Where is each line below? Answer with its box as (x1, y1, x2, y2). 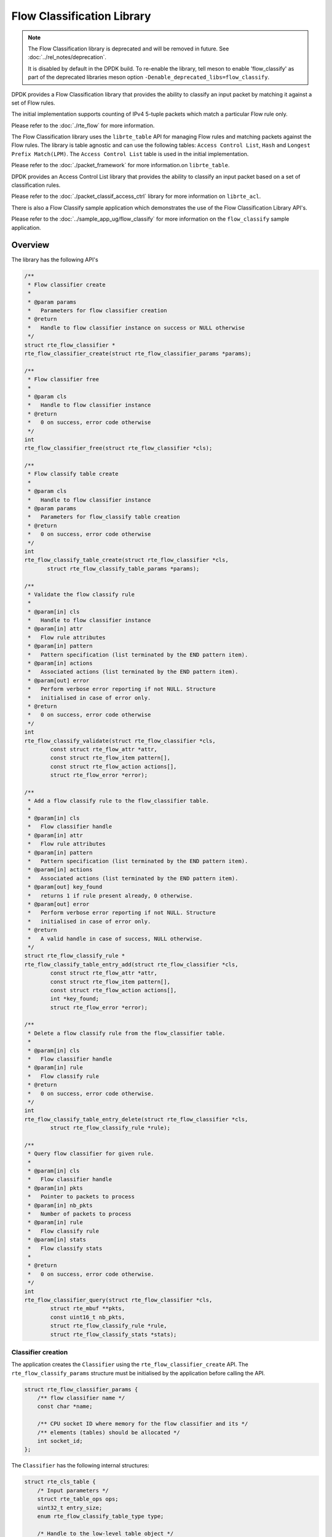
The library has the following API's (11, 256, 98, 264)
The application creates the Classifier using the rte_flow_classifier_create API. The (11, 1361, 248, 1368)
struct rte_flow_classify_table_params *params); (47, 565, 200, 572)
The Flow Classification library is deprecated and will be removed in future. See (28, 45, 229, 52)
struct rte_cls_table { (24, 1479, 97, 1485)
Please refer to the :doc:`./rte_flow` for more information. (11, 122, 155, 129)
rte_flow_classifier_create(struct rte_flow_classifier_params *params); (24, 350, 251, 357)
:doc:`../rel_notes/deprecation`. (28, 53, 107, 61)
